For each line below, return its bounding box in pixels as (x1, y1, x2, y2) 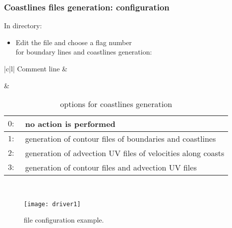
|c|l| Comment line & (4, 63, 67, 73)
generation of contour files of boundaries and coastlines (25, 133, 216, 145)
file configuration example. (24, 215, 104, 225)
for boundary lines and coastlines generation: (15, 47, 152, 57)
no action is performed (25, 118, 116, 130)
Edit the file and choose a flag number (15, 37, 132, 47)
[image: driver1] (24, 200, 81, 208)
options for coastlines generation (60, 98, 173, 110)
